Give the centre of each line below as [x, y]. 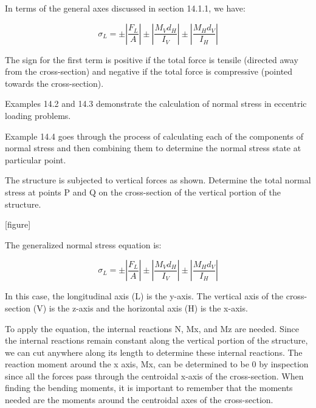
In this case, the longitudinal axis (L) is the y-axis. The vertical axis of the [144, 296]
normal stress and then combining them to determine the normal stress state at [153, 148]
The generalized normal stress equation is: [83, 244]
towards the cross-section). [54, 83]
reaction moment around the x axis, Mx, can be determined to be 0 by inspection [157, 364]
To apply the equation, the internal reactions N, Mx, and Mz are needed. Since [152, 328]
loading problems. [38, 115]
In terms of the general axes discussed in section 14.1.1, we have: [125, 8]
